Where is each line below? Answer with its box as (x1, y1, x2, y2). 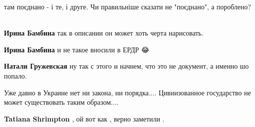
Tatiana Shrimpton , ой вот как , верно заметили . (4, 113, 165, 124)
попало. (4, 70, 27, 81)
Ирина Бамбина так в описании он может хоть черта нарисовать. (4, 28, 204, 38)
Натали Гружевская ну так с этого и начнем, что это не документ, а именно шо (4, 61, 249, 71)
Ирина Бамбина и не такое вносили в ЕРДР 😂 (4, 44, 150, 54)
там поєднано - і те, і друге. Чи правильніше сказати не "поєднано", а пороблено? (4, 1, 251, 11)
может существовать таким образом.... (4, 97, 119, 107)
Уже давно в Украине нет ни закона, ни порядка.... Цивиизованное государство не (4, 87, 251, 97)
